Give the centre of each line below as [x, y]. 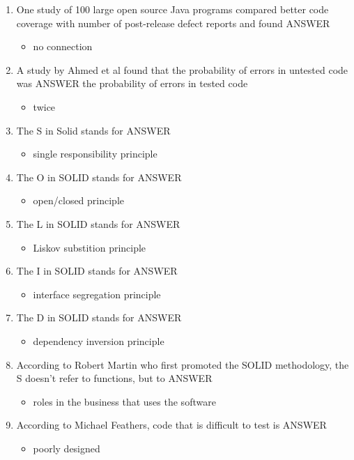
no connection [63, 46]
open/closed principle [79, 200]
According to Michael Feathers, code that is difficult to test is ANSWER [171, 425]
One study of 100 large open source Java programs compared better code [172, 9]
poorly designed [67, 448]
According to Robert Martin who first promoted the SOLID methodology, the [183, 364]
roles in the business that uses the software [124, 401]
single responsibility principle [95, 154]
